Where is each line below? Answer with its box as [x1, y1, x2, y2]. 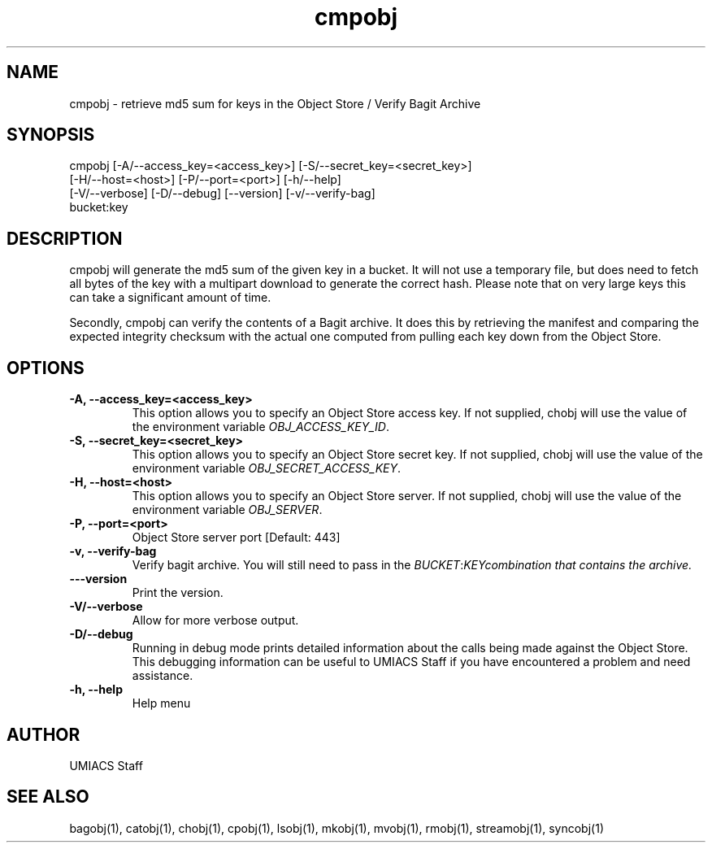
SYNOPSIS [7, 124, 95, 146]
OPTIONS [7, 357, 85, 378]
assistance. [132, 668, 193, 683]
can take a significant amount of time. [69, 290, 271, 305]
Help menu [132, 696, 191, 711]
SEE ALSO [7, 786, 89, 808]
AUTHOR [7, 724, 80, 745]
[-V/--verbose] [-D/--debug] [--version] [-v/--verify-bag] [69, 186, 376, 201]
